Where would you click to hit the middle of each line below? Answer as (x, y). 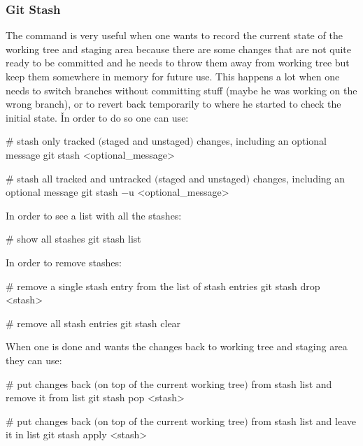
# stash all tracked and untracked (79, 178)
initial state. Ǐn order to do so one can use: (97, 117)
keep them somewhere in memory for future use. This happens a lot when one (173, 76)
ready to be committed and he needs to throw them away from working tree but (178, 63)
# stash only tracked (50, 141)
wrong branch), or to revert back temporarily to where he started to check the (173, 104)
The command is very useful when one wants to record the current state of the (174, 35)
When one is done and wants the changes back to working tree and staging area (177, 346)
